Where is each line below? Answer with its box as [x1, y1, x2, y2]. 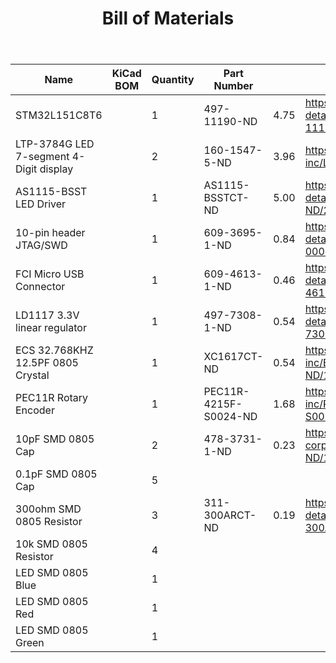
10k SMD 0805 [15, 537, 88, 551]
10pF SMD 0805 [15, 432, 95, 446]
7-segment [15, 150, 70, 164]
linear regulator [15, 321, 87, 335]
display [39, 162, 74, 176]
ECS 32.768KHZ [15, 343, 94, 357]
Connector [15, 280, 66, 294]
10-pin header [15, 226, 86, 240]
